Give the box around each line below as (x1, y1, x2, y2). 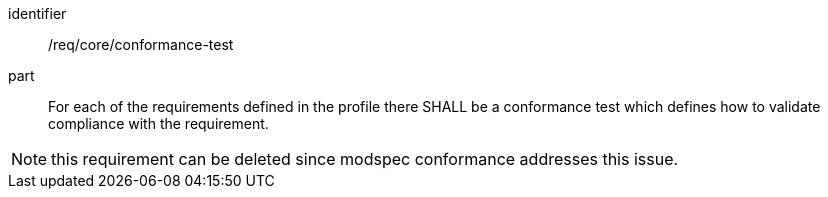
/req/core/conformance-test (48, 36, 234, 53)
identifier (8, 5, 67, 22)
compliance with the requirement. (48, 115, 269, 132)
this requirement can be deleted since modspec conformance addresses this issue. (51, 149, 679, 169)
